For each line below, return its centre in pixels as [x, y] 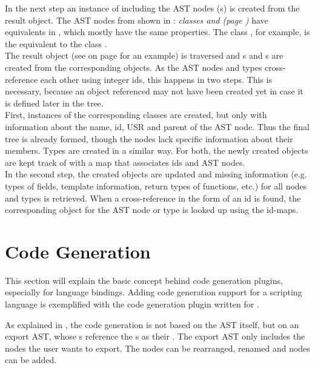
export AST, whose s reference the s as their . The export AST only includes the [155, 336]
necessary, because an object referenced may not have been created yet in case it [154, 91]
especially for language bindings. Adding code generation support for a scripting [154, 292]
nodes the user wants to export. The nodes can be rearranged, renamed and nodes [157, 348]
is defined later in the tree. [54, 103]
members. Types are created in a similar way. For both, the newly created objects [157, 150]
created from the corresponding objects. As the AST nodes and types [134, 67]
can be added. [31, 360]
